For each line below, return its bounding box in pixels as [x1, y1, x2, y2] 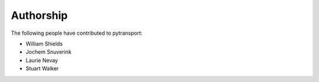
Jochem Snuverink [25, 48, 72, 55]
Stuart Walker [25, 65, 59, 72]
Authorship [11, 9, 68, 22]
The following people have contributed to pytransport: [11, 29, 143, 37]
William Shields [25, 40, 63, 47]
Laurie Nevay [25, 57, 58, 64]
